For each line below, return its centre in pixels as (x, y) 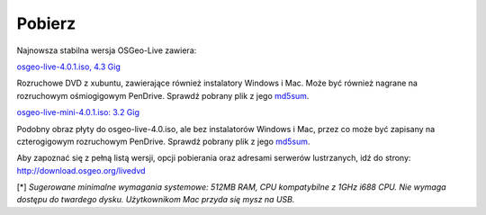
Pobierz (46, 23)
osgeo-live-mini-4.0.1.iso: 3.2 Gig (78, 112)
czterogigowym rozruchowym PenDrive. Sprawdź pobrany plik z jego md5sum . (163, 141)
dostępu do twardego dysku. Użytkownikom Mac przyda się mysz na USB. (156, 200)
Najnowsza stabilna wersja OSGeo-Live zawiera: (107, 50)
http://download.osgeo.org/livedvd (81, 170)
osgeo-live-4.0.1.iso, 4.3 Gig (69, 67)
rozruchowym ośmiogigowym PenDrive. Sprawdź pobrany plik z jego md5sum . (163, 95)
